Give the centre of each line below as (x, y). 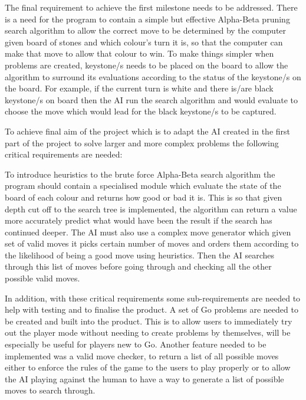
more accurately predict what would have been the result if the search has (139, 220)
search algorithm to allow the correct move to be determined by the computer (146, 30)
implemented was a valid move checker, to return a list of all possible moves (142, 355)
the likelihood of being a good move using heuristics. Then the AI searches (140, 255)
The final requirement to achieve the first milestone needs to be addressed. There (151, 7)
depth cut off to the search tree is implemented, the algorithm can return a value (151, 209)
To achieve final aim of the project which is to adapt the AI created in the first (148, 131)
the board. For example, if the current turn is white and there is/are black (139, 88)
